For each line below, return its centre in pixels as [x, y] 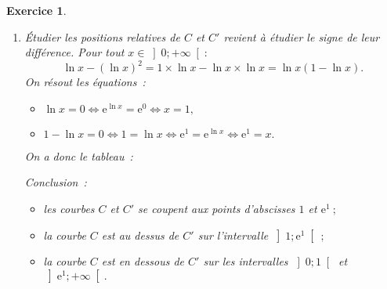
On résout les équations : [85, 82]
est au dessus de [140, 235]
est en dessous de [143, 261]
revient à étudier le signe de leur [302, 36]
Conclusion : [56, 182]
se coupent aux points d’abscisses [217, 209]
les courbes [69, 209]
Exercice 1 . [36, 10]
